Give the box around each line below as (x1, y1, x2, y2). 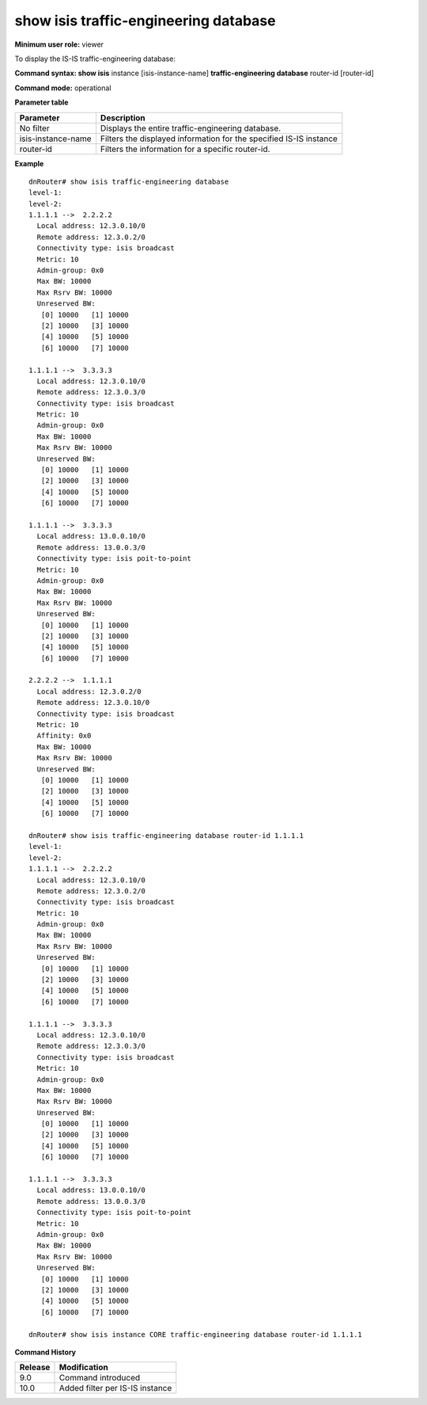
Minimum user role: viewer (14, 40, 104, 49)
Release (19, 1362, 51, 1373)
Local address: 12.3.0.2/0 (36, 687, 142, 696)
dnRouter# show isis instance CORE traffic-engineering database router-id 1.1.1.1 (28, 1330, 363, 1338)
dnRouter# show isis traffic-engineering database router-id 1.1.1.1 (28, 831, 304, 840)
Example (14, 158, 44, 168)
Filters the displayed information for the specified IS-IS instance (100, 133, 338, 144)
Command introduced (59, 1373, 141, 1384)
